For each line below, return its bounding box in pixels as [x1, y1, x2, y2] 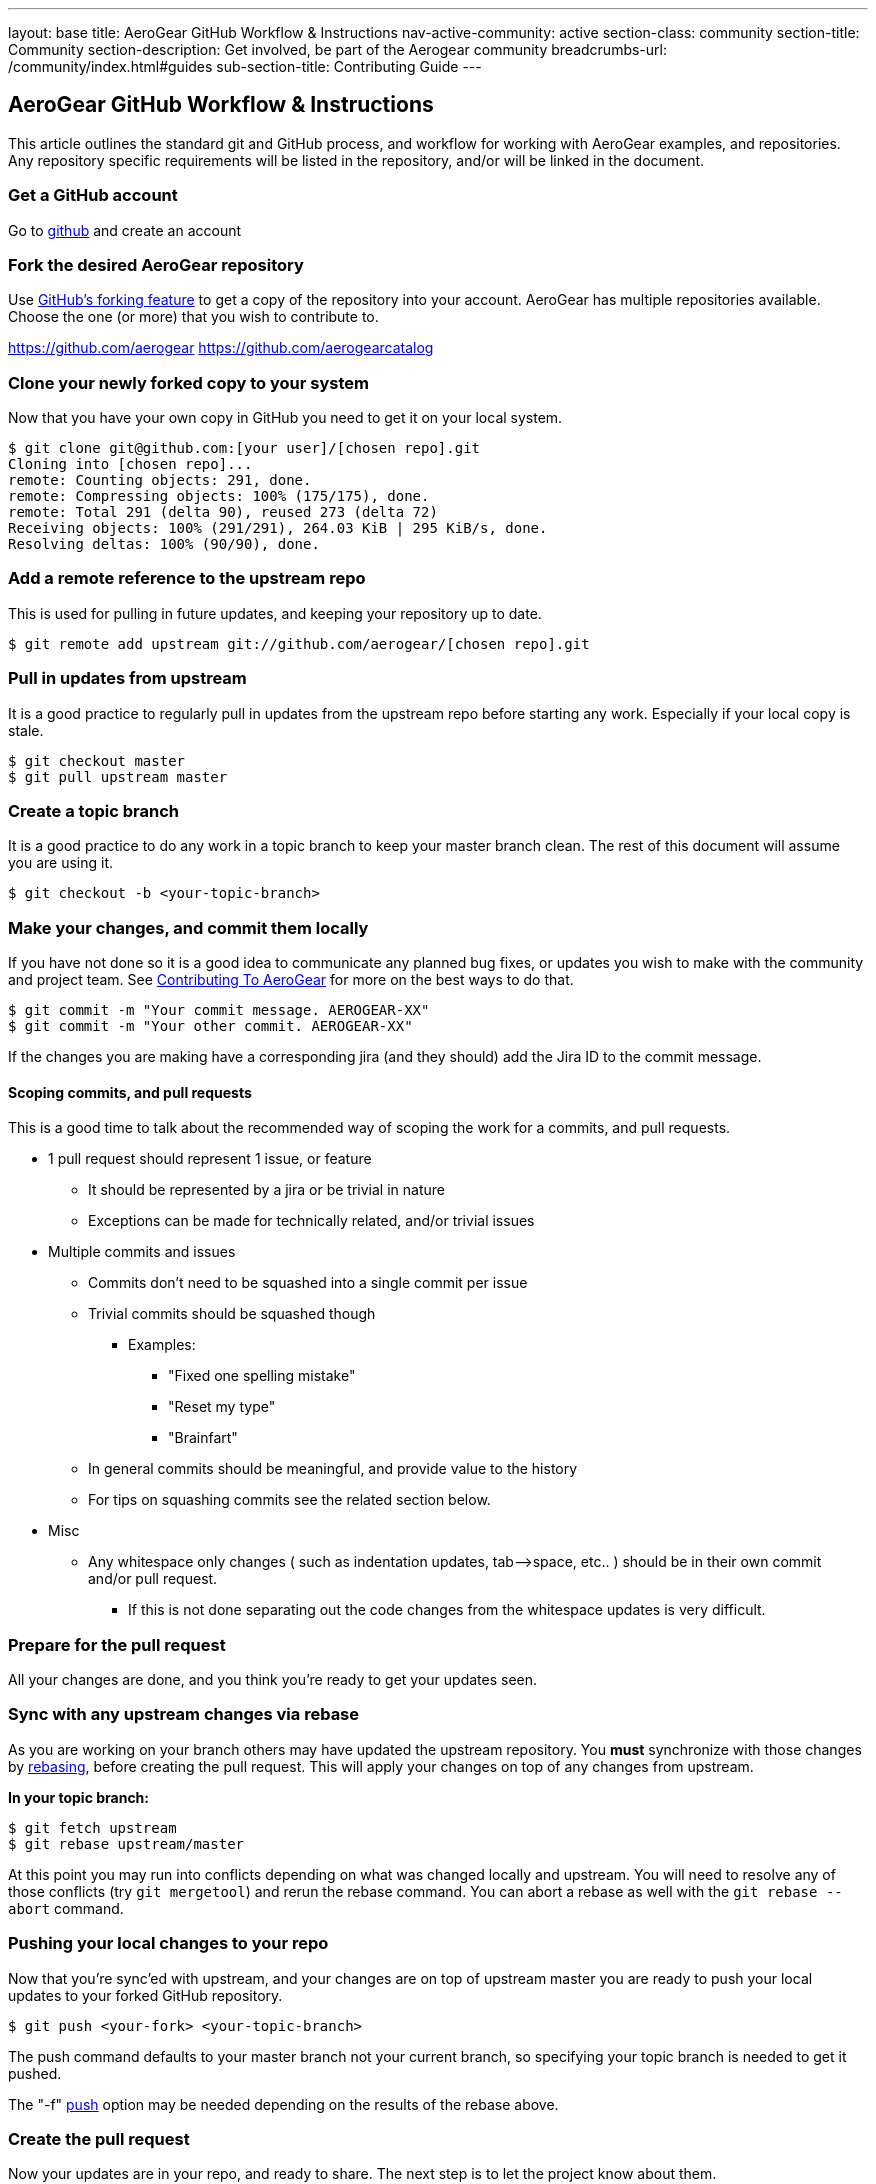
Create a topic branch [8, 800, 179, 821]
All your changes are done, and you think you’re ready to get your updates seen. [8, 1671, 538, 1689]
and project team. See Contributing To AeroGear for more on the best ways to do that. [8, 971, 574, 989]
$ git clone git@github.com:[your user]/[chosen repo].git [8, 440, 481, 457]
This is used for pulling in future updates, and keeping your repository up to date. [8, 604, 542, 622]
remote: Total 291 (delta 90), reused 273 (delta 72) [8, 504, 438, 521]
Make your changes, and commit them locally [8, 917, 369, 938]
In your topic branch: [8, 1788, 150, 1806]
